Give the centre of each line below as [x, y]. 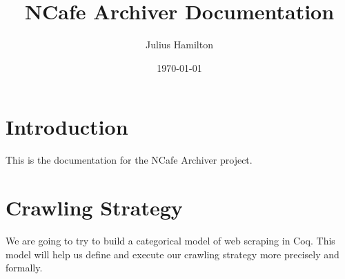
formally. [24, 268]
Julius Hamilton [179, 45]
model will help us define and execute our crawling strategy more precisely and [172, 254]
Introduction [67, 127]
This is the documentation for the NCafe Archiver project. [129, 160]
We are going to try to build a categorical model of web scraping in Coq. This [170, 240]
